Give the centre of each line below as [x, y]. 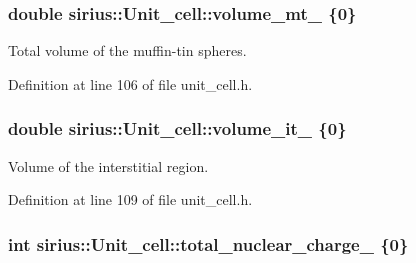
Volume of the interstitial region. [108, 165]
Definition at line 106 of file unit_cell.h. [130, 83]
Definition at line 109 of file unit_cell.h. [130, 199]
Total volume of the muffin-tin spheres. [127, 50]
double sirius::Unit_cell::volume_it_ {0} [177, 128]
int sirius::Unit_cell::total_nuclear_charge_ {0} [208, 243]
